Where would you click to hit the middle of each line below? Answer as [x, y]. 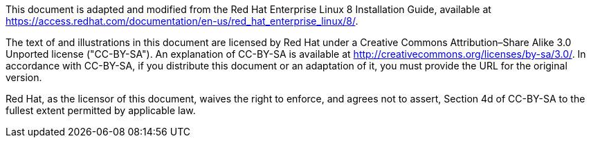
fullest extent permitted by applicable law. [101, 110]
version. [24, 77]
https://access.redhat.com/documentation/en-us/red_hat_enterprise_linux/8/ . [182, 21]
